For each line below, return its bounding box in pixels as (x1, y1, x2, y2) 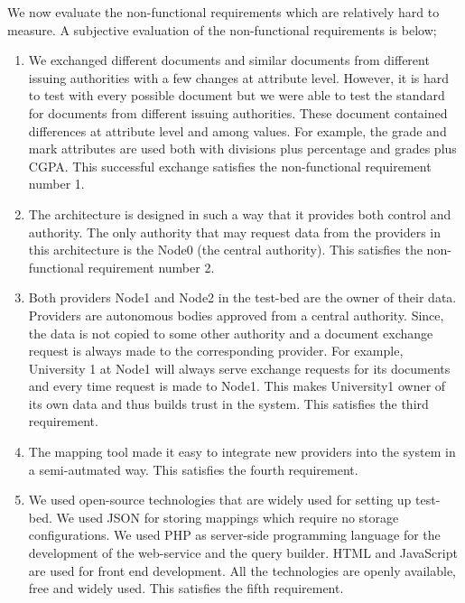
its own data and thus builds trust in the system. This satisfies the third (28, 394, 429, 413)
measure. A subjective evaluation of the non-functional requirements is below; (7, 20, 437, 39)
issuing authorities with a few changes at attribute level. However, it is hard (28, 68, 450, 87)
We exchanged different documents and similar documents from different (28, 51, 430, 70)
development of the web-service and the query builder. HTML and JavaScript (28, 543, 458, 562)
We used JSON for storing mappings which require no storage (56, 507, 399, 526)
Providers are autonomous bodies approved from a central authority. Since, (28, 305, 444, 324)
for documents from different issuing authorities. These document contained (28, 103, 448, 122)
